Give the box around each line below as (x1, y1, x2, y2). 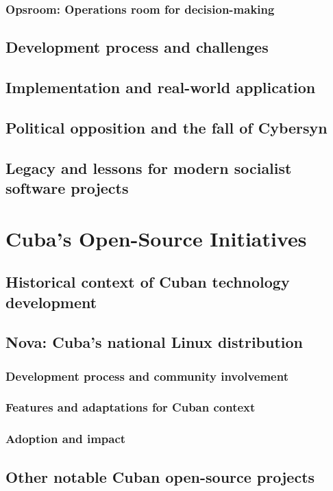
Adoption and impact (5, 430, 126, 447)
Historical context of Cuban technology (5, 271, 290, 292)
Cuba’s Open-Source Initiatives (5, 224, 307, 252)
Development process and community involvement (5, 367, 288, 384)
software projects (5, 177, 129, 198)
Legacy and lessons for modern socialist (5, 157, 292, 178)
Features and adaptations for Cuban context (5, 399, 256, 416)
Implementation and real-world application (5, 77, 316, 98)
